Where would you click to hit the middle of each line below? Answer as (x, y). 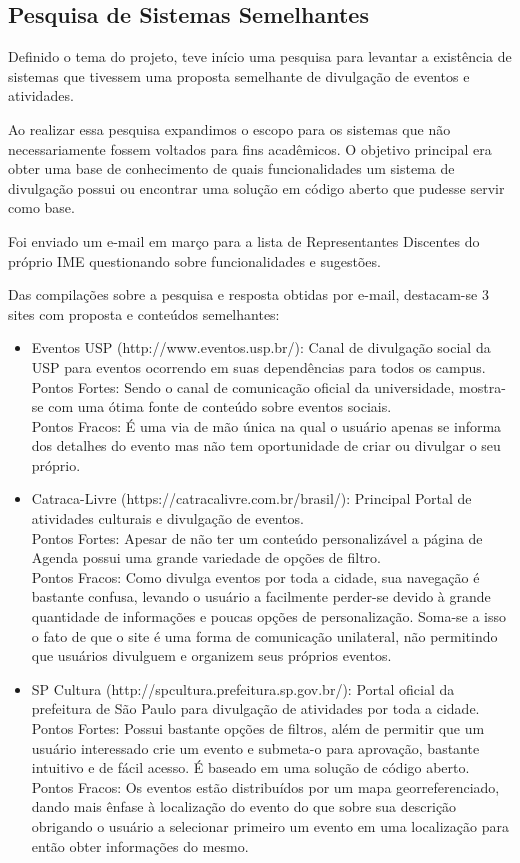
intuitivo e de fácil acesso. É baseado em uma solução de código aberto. (250, 767)
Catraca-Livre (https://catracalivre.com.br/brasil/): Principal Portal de (251, 498)
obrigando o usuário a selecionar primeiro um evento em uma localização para (270, 825)
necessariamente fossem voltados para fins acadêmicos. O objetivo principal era (250, 148)
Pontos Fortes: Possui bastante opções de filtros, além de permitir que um (258, 728)
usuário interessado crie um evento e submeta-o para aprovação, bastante (255, 747)
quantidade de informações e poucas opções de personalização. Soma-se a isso (269, 616)
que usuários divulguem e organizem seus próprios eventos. (211, 655)
